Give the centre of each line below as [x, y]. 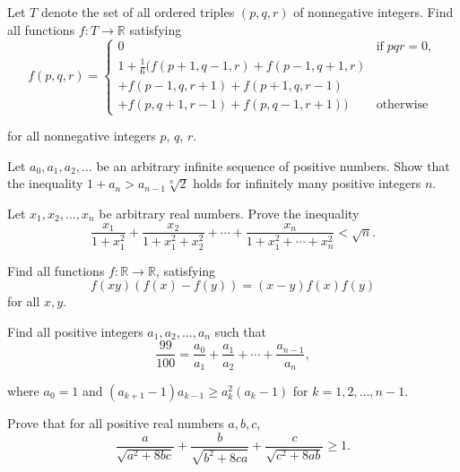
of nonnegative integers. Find [373, 12]
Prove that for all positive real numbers [116, 422]
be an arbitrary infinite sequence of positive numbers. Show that [273, 165]
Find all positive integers [75, 331]
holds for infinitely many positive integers [307, 183]
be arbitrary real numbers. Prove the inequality [229, 213]
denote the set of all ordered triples [138, 12]
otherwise [402, 104]
